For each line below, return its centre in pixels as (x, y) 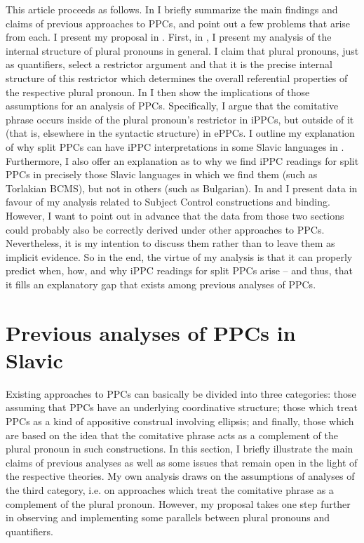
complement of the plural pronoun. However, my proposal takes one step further (178, 503)
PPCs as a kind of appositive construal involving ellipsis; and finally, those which (180, 421)
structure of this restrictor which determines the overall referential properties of (177, 78)
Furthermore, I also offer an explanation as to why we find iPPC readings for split (182, 160)
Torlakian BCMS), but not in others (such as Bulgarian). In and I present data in (182, 188)
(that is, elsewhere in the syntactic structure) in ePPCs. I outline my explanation (180, 133)
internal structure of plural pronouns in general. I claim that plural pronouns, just (182, 50)
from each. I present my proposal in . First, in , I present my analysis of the (169, 37)
